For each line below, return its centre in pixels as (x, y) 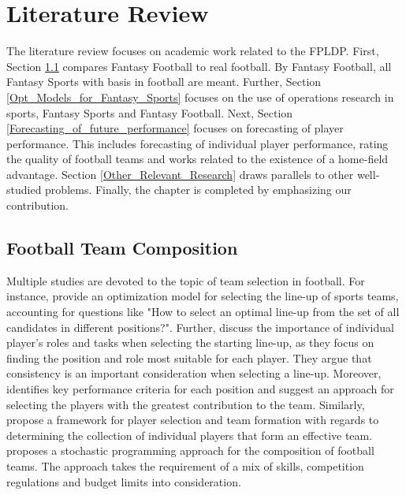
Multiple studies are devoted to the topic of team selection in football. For (186, 280)
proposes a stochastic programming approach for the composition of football (190, 450)
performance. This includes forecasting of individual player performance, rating (197, 143)
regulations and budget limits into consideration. (124, 481)
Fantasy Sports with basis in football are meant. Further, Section (164, 82)
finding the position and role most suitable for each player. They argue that (189, 357)
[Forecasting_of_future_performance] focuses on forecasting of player (175, 128)
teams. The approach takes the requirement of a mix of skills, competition (185, 465)
